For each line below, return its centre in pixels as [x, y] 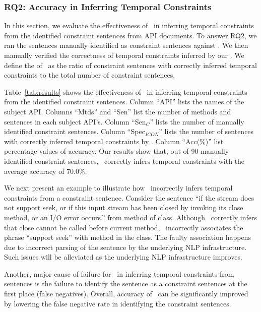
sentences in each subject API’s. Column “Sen [75, 121]
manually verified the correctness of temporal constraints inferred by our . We [124, 55]
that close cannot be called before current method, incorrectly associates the [124, 227]
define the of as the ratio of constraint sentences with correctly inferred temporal [130, 65]
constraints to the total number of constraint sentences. [90, 75]
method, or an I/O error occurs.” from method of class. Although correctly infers [130, 217]
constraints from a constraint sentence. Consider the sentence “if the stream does [129, 197]
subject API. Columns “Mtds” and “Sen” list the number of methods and [118, 111]
